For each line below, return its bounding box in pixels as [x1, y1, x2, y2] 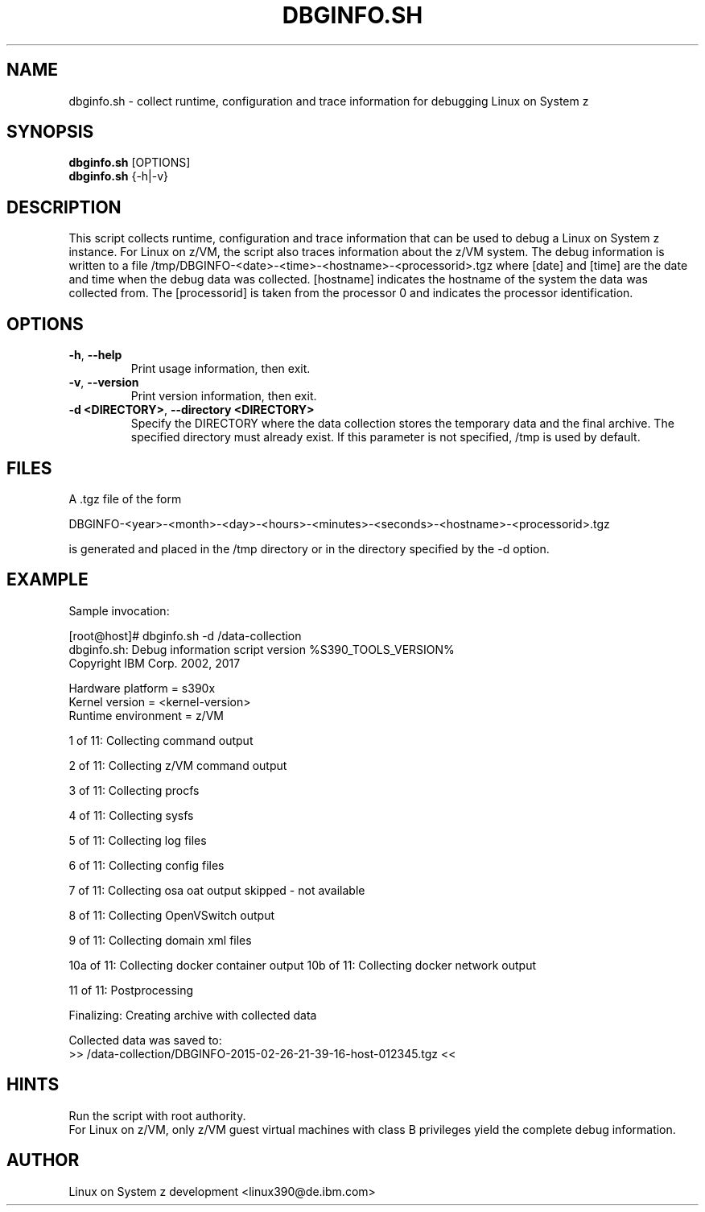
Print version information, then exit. [130, 389, 317, 403]
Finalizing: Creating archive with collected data [68, 1007, 317, 1022]
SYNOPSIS [6, 122, 94, 143]
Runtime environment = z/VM [68, 708, 224, 722]
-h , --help [68, 348, 122, 362]
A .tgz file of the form [68, 491, 182, 506]
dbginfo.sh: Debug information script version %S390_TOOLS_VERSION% [68, 642, 455, 656]
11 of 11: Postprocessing [68, 982, 194, 997]
